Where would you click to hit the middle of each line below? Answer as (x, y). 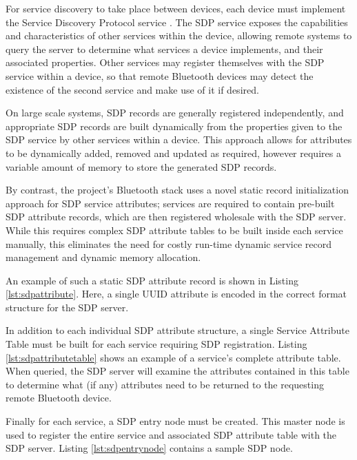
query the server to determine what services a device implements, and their (164, 49)
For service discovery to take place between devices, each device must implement (176, 8)
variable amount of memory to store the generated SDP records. (141, 166)
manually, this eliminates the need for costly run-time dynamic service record (169, 243)
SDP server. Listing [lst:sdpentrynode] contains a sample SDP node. (149, 448)
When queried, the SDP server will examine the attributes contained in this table (177, 371)
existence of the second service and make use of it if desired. (132, 89)
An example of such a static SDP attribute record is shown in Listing (152, 280)
